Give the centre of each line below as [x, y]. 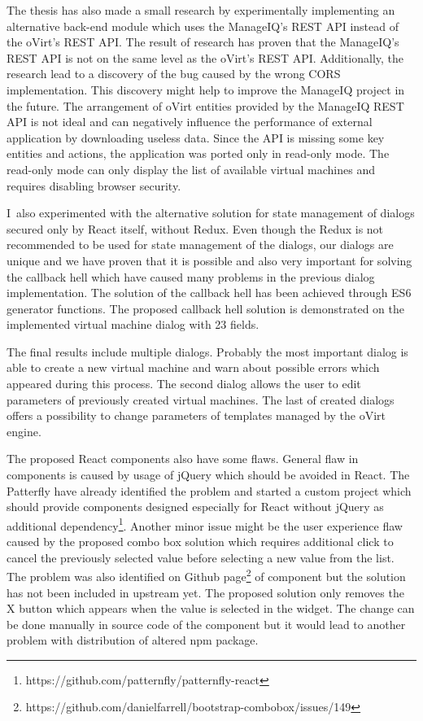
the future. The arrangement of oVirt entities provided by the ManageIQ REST [205, 105]
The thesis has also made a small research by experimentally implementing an [201, 10]
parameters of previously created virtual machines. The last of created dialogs [201, 399]
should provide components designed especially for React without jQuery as [195, 507]
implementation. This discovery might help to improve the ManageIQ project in [206, 89]
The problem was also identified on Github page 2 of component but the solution [206, 575]
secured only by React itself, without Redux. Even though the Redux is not [195, 228]
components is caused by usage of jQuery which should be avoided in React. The [208, 475]
